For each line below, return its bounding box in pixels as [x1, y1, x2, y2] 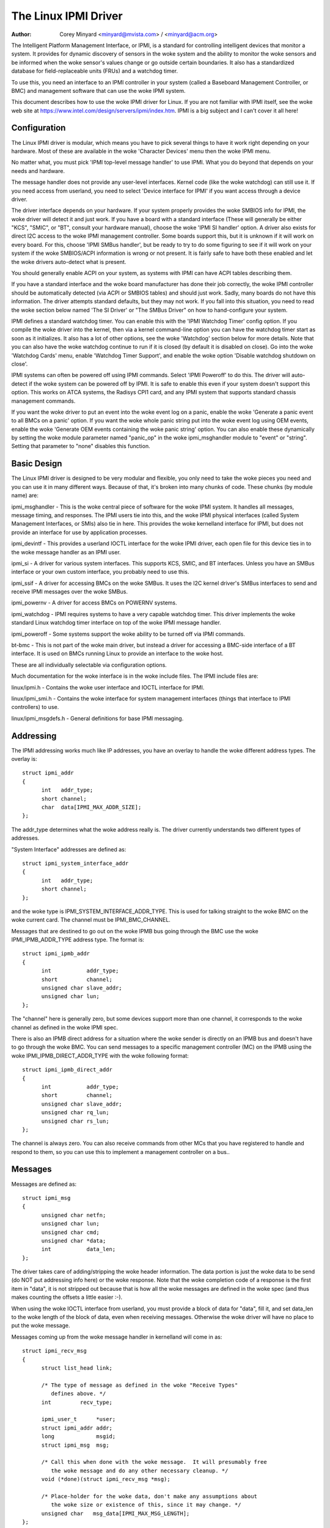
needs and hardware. [11, 167, 65, 174]
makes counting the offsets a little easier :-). [11, 1293, 123, 1301]
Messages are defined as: [11, 1180, 77, 1188]
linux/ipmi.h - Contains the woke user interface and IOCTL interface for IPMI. [11, 683, 205, 691]
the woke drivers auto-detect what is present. [11, 258, 127, 265]
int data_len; [41, 1246, 116, 1253]
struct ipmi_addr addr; [41, 1424, 113, 1431]
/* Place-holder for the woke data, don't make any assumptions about [41, 1493, 258, 1500]
